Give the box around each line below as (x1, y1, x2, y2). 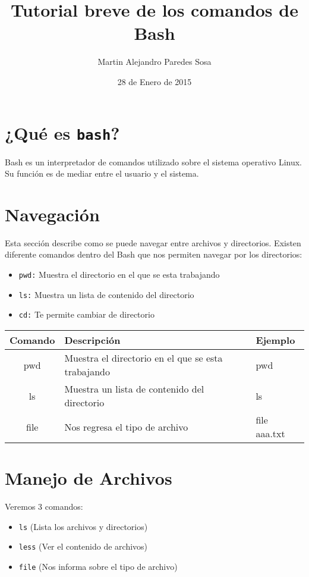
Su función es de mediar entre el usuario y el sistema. (5, 167, 199, 180)
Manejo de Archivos (5, 466, 172, 490)
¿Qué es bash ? (5, 120, 120, 145)
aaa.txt (256, 427, 285, 441)
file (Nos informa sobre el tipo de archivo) (18, 560, 178, 573)
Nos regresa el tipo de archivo (64, 419, 188, 434)
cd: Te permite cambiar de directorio (18, 308, 154, 321)
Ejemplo (256, 333, 295, 347)
